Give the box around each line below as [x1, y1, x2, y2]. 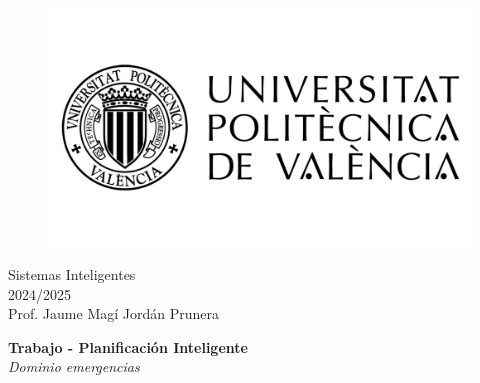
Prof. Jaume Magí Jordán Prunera [8, 303, 219, 324]
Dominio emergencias [8, 356, 140, 377]
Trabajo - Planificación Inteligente [8, 336, 248, 357]
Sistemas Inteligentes [8, 264, 136, 285]
